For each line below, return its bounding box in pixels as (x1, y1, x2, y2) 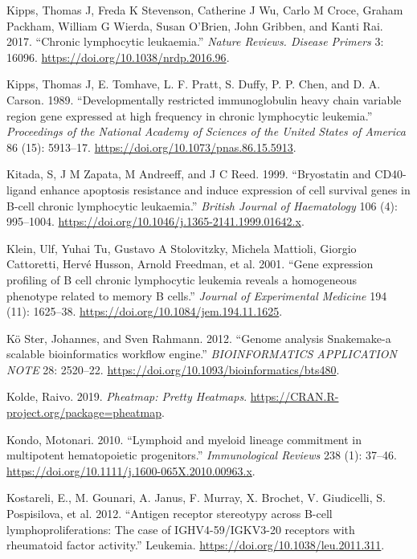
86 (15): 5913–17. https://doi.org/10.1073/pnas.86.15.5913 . (6, 138, 296, 155)
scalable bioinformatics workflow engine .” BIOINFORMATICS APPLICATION (6, 345, 397, 362)
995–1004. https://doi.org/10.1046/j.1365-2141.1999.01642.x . (6, 213, 305, 230)
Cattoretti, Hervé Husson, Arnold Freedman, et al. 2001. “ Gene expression (6, 255, 374, 272)
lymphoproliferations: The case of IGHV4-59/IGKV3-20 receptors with (6, 520, 355, 537)
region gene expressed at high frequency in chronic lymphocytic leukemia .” (6, 107, 373, 124)
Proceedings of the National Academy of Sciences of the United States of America (6, 123, 406, 140)
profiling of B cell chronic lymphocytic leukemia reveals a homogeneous (6, 271, 358, 288)
